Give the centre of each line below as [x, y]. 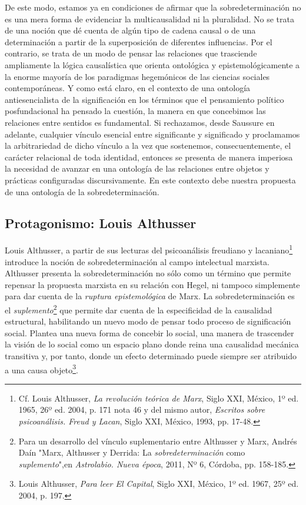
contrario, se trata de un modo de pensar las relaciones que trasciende [131, 53]
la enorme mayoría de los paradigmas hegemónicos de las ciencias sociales [137, 76]
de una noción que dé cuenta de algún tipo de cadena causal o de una [130, 30]
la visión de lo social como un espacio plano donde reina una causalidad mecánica [152, 344]
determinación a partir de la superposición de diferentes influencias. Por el [139, 41]
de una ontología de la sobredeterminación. [82, 191]
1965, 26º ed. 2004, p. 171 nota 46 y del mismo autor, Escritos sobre [142, 409]
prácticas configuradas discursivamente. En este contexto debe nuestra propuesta [150, 180]
